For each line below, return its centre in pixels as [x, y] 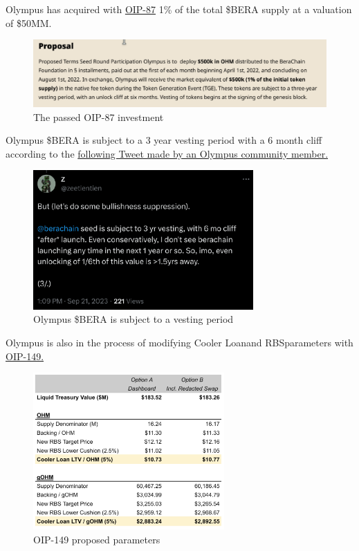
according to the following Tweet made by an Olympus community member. [167, 153]
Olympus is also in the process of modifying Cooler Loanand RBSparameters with [179, 343]
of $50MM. [29, 22]
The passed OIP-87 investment [99, 116]
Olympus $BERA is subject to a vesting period [134, 319]
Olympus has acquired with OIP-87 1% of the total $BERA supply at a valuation [179, 9]
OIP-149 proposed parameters [97, 539]
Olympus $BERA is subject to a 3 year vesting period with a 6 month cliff [164, 140]
